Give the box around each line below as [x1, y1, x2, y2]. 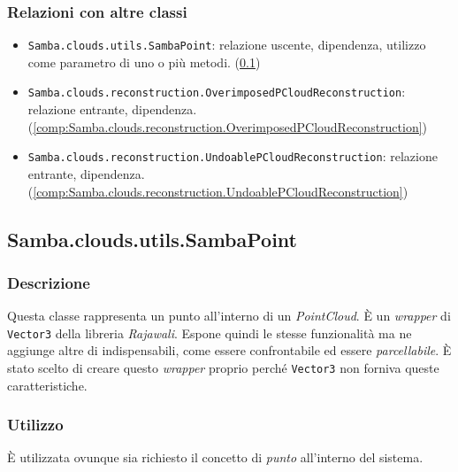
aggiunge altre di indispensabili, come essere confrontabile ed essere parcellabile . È [7, 341, 452, 360]
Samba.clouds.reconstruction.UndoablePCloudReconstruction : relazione [27, 147, 438, 166]
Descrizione [7, 271, 90, 293]
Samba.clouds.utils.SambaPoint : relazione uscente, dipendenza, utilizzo [27, 35, 426, 54]
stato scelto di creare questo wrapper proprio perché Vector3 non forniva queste [7, 359, 439, 376]
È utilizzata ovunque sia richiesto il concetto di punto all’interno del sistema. [7, 448, 424, 467]
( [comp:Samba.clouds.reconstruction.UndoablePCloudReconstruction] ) [27, 182, 408, 200]
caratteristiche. [7, 375, 88, 394]
